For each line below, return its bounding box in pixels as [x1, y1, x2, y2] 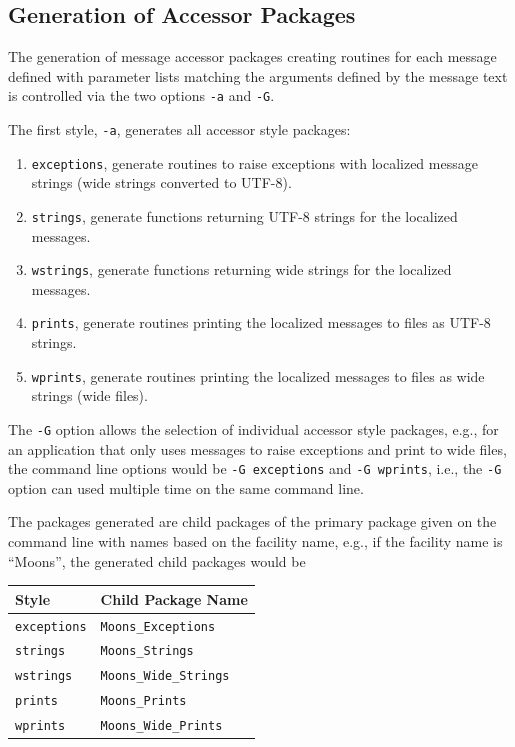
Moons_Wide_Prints [100, 719, 223, 734]
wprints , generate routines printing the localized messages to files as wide [31, 365, 485, 386]
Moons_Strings [100, 644, 194, 659]
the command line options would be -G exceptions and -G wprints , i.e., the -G [8, 458, 502, 479]
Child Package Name [100, 588, 248, 609]
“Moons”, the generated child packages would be [8, 550, 306, 571]
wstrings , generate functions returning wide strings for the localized [31, 259, 452, 280]
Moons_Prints [100, 694, 187, 709]
